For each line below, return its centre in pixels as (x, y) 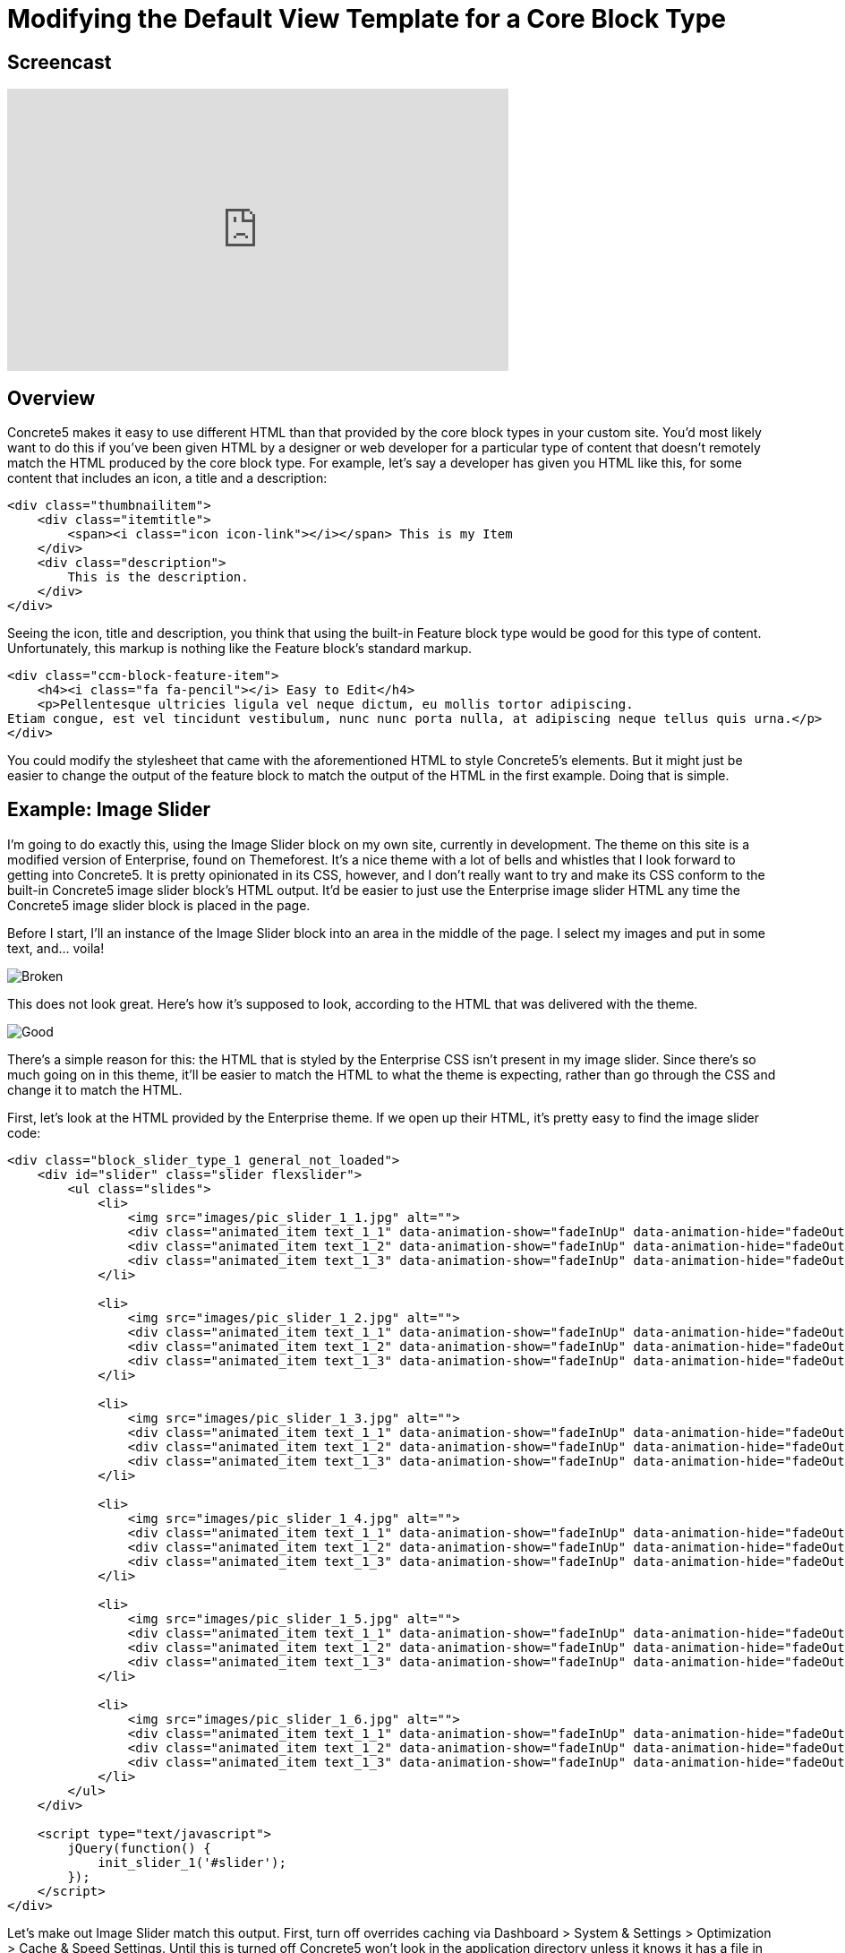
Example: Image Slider (109, 810)
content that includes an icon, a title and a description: (167, 478)
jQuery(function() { (139, 1848)
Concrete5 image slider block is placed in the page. (159, 905)
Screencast (60, 62)
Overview (51, 398)
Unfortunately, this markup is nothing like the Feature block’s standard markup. (240, 649)
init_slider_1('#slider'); (192, 1862)
